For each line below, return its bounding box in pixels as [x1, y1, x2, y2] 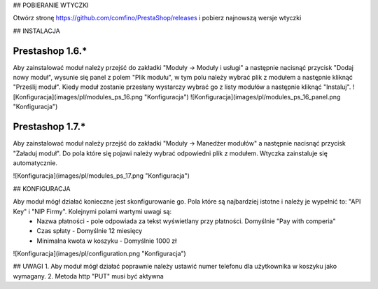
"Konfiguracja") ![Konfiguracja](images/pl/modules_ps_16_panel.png [143, 92, 341, 101]
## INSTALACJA [13, 27, 61, 35]
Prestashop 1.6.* [13, 45, 87, 57]
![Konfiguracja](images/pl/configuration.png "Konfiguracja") [13, 249, 187, 258]
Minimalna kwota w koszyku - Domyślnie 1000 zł [36, 237, 177, 245]
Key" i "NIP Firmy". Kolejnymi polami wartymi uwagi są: [13, 207, 171, 216]
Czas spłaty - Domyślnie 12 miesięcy [36, 227, 143, 235]
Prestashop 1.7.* [13, 121, 86, 133]
